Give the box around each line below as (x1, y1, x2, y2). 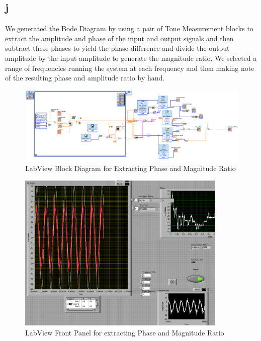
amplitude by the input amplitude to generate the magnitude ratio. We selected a (5, 52, 257, 63)
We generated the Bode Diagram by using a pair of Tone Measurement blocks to (5, 23, 253, 34)
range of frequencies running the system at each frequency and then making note (5, 62, 254, 73)
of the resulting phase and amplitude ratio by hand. (5, 72, 165, 83)
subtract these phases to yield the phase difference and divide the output (5, 43, 230, 53)
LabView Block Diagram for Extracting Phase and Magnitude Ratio (25, 163, 236, 174)
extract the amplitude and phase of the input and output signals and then (5, 33, 234, 43)
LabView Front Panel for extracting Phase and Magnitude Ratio (25, 327, 224, 337)
